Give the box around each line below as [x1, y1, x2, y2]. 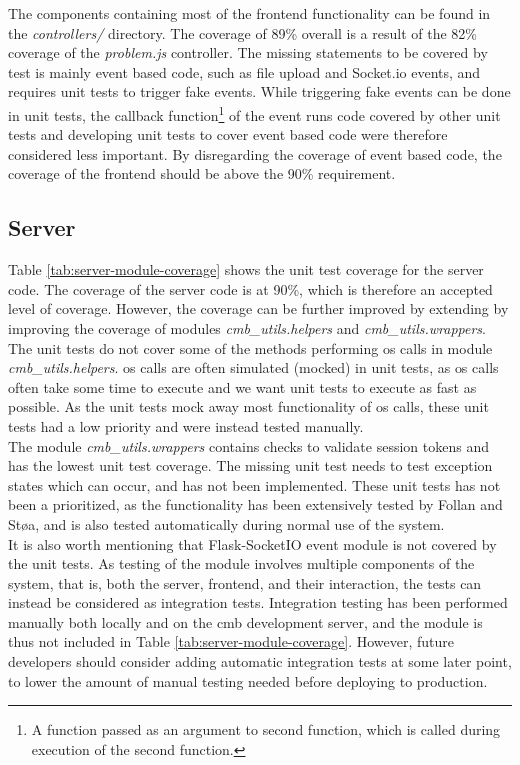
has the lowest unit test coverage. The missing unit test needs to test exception [8, 455, 493, 476]
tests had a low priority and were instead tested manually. [8, 415, 364, 436]
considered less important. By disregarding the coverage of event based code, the [8, 143, 502, 164]
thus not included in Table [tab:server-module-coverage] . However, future [8, 631, 455, 652]
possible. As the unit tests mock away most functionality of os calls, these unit [8, 396, 489, 417]
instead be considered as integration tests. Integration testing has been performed [8, 592, 508, 613]
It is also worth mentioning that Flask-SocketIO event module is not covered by [8, 533, 497, 554]
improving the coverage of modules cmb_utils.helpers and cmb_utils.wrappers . [8, 317, 486, 338]
